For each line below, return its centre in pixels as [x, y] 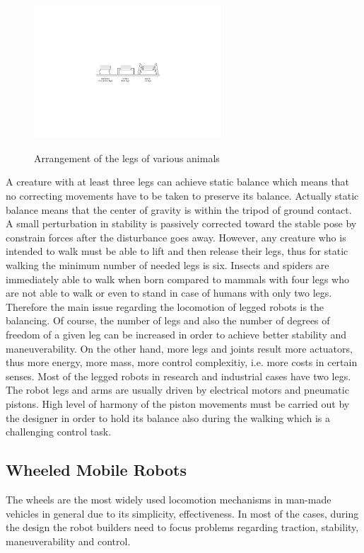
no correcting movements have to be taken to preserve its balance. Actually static [182, 196]
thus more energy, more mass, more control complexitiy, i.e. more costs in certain [182, 362]
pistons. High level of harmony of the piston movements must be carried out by [178, 403]
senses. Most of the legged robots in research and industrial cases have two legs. [178, 376]
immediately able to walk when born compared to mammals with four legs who [177, 279]
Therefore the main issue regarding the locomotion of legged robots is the [165, 306]
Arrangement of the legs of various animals [127, 158]
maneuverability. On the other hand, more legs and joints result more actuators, [179, 348]
